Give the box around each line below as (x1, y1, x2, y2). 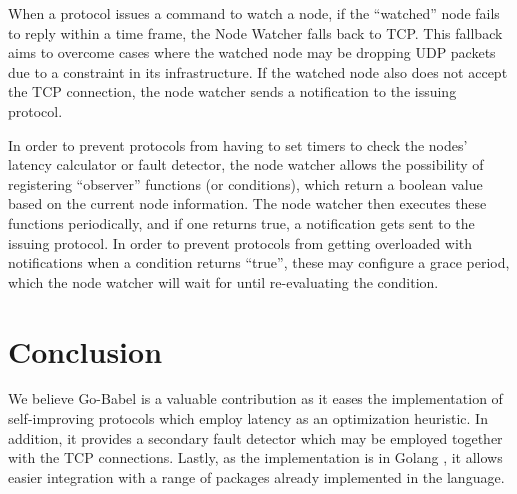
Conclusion (8, 330, 163, 371)
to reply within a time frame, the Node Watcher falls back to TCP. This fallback (8, 22, 503, 43)
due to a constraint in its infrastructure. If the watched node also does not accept (8, 61, 508, 82)
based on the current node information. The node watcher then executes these (8, 193, 487, 214)
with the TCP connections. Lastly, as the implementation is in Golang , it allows (8, 447, 503, 468)
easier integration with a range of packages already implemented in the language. (8, 466, 505, 487)
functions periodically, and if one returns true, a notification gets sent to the (8, 212, 475, 233)
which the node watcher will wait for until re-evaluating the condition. (8, 271, 439, 292)
